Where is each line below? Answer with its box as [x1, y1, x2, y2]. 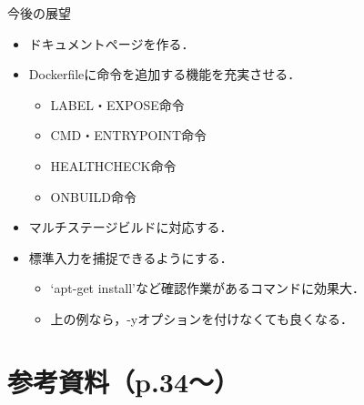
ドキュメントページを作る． [28, 34, 195, 53]
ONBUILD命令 [50, 187, 136, 206]
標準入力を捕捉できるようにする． [28, 248, 233, 267]
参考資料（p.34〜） [7, 362, 240, 400]
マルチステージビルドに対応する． [28, 218, 233, 237]
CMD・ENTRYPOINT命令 [50, 126, 207, 145]
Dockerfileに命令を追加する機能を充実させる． [28, 65, 301, 84]
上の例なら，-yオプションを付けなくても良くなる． [50, 309, 354, 328]
